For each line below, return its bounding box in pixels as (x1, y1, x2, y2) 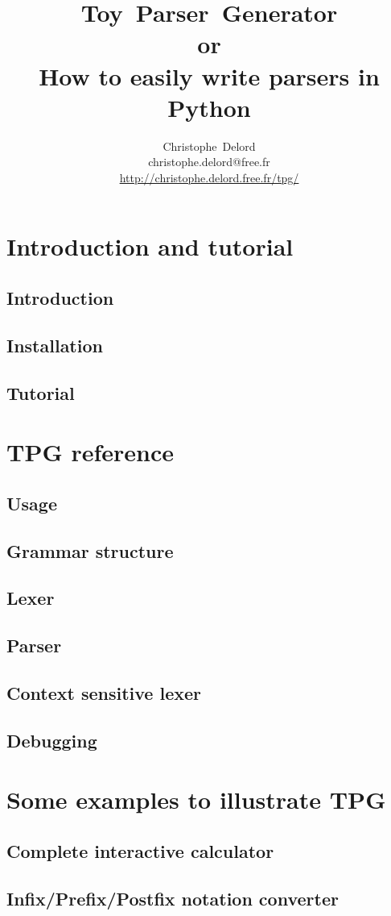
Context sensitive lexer (6, 680, 201, 705)
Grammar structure (6, 538, 174, 563)
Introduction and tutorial (6, 230, 294, 263)
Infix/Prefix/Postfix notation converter (6, 885, 339, 910)
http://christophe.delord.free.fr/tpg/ (119, 169, 299, 185)
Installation (6, 332, 103, 357)
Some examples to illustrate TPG (6, 783, 386, 816)
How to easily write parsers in (39, 59, 380, 92)
